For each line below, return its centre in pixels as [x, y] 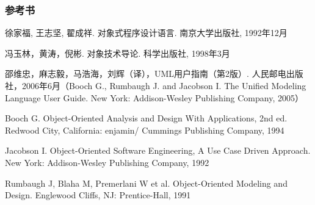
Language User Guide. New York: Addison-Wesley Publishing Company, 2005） [154, 97]
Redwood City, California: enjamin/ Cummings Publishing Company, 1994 [145, 130]
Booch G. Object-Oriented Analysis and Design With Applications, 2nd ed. [146, 118]
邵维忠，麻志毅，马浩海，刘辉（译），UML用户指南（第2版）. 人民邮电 [146, 74]
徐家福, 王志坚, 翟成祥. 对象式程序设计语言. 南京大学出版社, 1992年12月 [146, 33]
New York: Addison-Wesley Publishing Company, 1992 [107, 162]
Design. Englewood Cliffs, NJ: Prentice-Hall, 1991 [98, 195]
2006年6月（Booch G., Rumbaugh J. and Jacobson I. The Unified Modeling [164, 85]
